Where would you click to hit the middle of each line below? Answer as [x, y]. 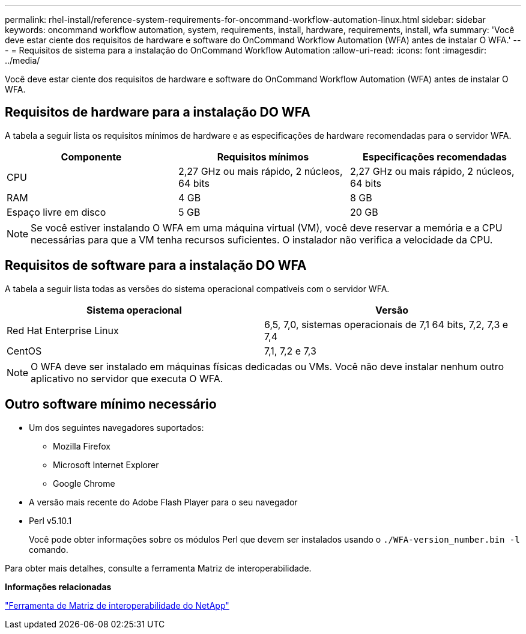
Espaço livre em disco [56, 212]
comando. [49, 549]
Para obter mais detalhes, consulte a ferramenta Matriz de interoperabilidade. [158, 568]
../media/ [23, 60]
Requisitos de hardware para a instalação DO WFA [158, 112]
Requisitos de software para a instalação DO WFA [156, 266]
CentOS [24, 351]
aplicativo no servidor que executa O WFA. [127, 378]
